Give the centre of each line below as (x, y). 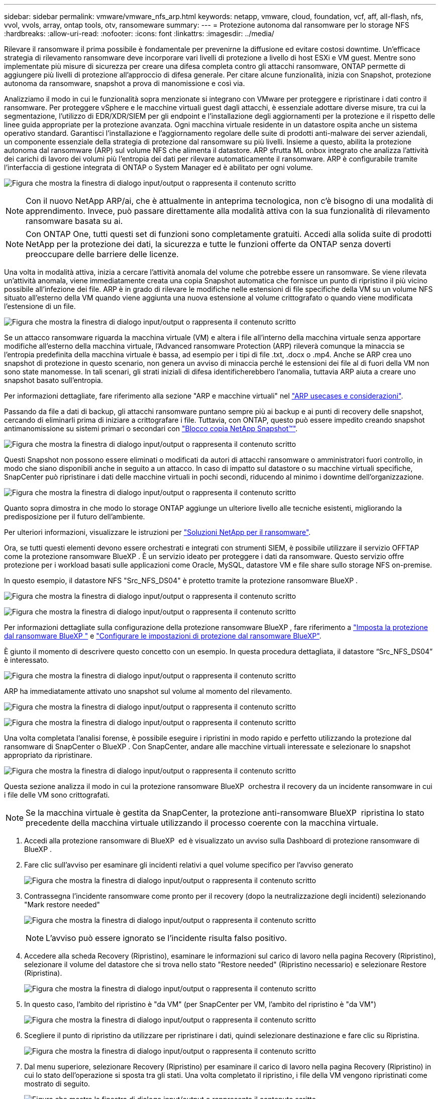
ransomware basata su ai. (74, 221)
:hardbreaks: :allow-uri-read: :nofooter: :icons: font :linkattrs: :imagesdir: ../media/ (139, 33)
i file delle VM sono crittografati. (57, 795)
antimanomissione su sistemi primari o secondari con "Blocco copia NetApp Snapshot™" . (151, 428)
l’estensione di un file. (40, 306)
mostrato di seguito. (57, 1084)
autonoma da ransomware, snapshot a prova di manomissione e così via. (125, 83)
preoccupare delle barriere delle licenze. (102, 254)
